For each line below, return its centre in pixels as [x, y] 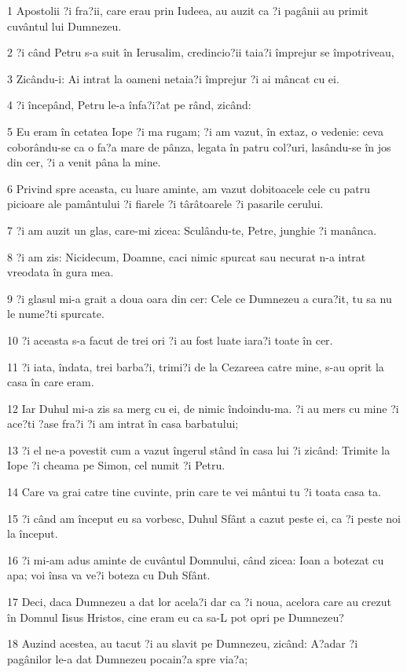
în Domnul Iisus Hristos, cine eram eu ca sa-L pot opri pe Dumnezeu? [176, 617]
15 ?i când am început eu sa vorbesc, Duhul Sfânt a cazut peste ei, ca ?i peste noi [204, 518]
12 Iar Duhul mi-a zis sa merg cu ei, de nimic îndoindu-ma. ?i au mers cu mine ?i [203, 408]
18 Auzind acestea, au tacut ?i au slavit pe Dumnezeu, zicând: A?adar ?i [183, 643]
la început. [33, 533]
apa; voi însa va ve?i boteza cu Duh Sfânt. [109, 575]
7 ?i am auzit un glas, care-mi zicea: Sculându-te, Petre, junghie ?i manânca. [192, 230]
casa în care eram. [51, 382]
